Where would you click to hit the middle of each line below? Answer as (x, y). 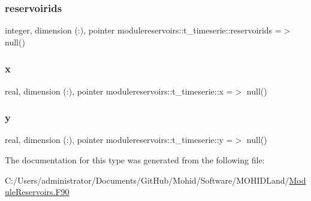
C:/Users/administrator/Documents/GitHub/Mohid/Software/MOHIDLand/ (147, 180)
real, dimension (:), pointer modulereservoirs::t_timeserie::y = (119, 140)
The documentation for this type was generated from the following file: (135, 160)
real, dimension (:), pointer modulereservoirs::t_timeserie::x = (119, 91)
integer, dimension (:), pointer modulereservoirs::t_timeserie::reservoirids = (143, 30)
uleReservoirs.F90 (37, 192)
